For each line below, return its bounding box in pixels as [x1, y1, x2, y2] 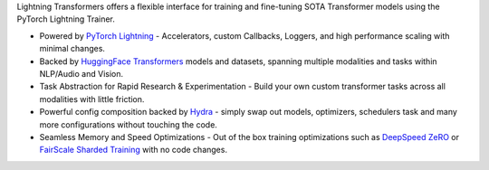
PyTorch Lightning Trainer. [16, 14, 115, 24]
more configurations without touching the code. [39, 118, 217, 130]
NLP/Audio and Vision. [39, 68, 124, 79]
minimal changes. [39, 43, 106, 54]
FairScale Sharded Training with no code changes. [39, 145, 228, 156]
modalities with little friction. [39, 93, 145, 104]
